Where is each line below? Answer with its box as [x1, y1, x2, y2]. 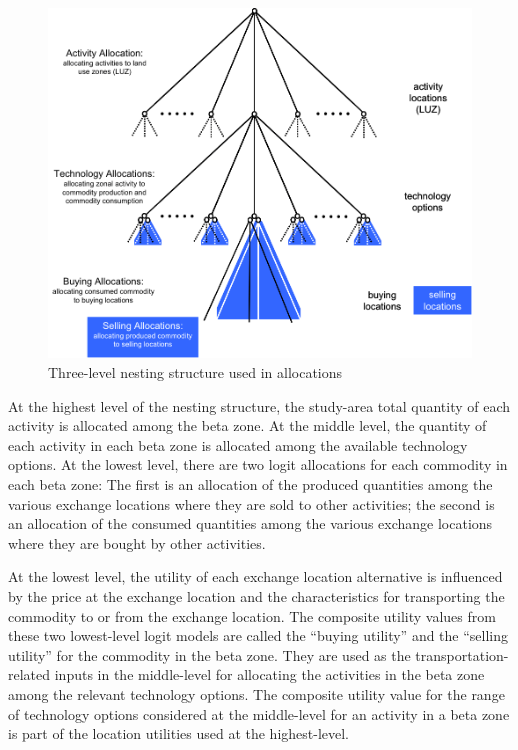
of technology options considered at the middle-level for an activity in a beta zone [8, 703, 510, 724]
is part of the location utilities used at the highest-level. [8, 723, 350, 744]
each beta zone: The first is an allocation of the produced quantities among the [8, 474, 493, 495]
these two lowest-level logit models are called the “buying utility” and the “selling [8, 625, 509, 646]
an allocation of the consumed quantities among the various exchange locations [8, 513, 493, 534]
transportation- [415, 644, 509, 665]
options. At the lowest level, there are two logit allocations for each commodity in [8, 454, 508, 475]
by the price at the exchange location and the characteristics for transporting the [8, 586, 505, 606]
